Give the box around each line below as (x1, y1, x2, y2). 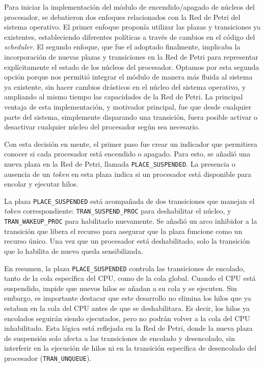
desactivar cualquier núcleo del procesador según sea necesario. (4, 121, 200, 132)
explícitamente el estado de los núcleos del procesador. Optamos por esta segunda (4, 61, 259, 72)
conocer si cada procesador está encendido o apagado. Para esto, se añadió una (4, 148, 251, 159)
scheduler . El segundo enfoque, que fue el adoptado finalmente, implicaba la (4, 41, 241, 52)
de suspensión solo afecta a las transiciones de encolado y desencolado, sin (4, 332, 235, 343)
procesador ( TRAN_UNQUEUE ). (4, 352, 92, 363)
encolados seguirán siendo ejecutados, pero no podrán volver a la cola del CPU (4, 312, 250, 323)
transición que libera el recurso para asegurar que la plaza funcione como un (4, 225, 243, 236)
